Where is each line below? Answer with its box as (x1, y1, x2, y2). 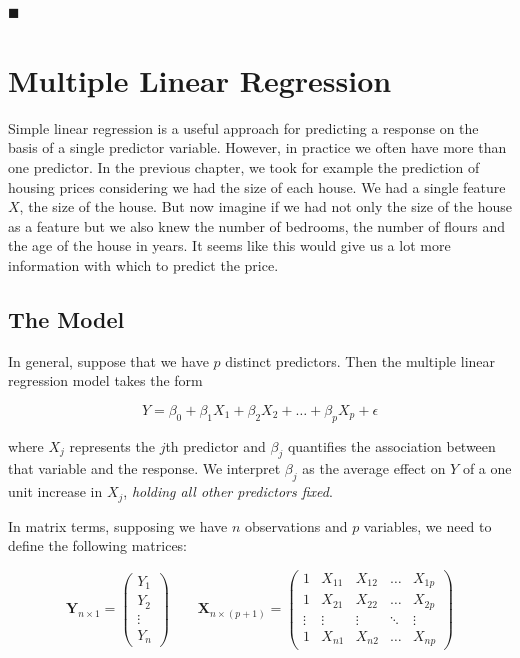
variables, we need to (363, 515, 492, 536)
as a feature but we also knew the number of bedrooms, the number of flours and (8, 215, 506, 236)
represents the (69, 435, 155, 456)
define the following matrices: (8, 535, 188, 556)
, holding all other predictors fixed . (123, 481, 333, 502)
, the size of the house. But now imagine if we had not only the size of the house (19, 196, 512, 217)
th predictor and (165, 435, 266, 456)
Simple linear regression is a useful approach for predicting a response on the (8, 117, 479, 138)
